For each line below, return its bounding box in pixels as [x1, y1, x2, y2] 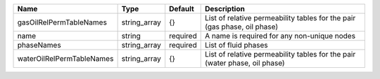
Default [169, 4, 195, 13]
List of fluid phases [204, 41, 268, 50]
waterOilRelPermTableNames [17, 54, 114, 63]
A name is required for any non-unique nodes [204, 31, 355, 41]
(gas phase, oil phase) [204, 22, 279, 31]
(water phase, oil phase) [204, 58, 285, 68]
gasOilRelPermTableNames [17, 17, 107, 27]
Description [204, 4, 246, 13]
